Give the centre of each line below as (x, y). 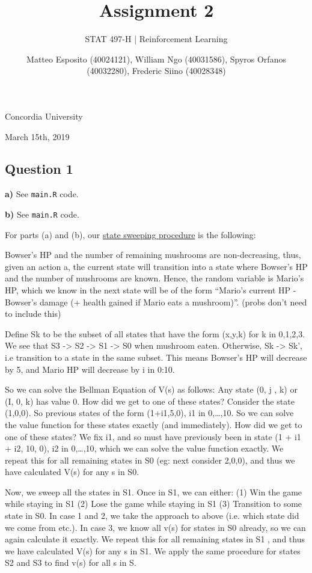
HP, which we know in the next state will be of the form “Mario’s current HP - (151, 290)
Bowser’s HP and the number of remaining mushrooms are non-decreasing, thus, (153, 255)
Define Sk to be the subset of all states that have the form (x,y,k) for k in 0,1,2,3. (155, 333)
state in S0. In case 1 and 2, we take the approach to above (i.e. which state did (152, 516)
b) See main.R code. (42, 214)
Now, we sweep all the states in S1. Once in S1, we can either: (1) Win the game (154, 492)
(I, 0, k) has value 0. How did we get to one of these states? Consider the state (150, 401)
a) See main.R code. (42, 194)
